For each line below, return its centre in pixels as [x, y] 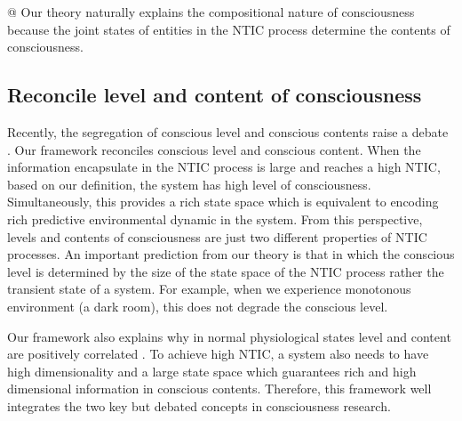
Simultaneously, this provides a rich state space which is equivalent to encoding [223, 202]
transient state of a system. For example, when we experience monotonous [209, 289]
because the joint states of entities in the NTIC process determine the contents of [229, 29]
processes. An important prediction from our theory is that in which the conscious [231, 254]
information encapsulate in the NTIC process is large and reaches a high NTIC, [224, 167]
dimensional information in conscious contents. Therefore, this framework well [219, 389]
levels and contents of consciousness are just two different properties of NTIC [217, 236]
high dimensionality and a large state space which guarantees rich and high [212, 371]
